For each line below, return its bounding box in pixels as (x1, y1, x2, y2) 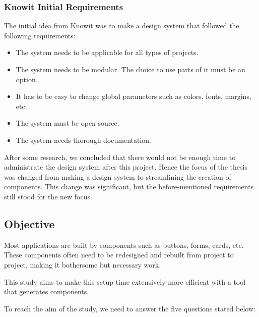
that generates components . (4, 286, 89, 297)
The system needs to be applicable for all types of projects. (16, 47, 199, 58)
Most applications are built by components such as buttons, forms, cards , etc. (4, 239, 244, 250)
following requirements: (4, 30, 76, 40)
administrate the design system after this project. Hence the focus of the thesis (4, 162, 247, 172)
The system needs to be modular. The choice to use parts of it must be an (16, 64, 245, 74)
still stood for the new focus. (4, 191, 92, 201)
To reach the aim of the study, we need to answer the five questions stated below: (4, 303, 255, 313)
